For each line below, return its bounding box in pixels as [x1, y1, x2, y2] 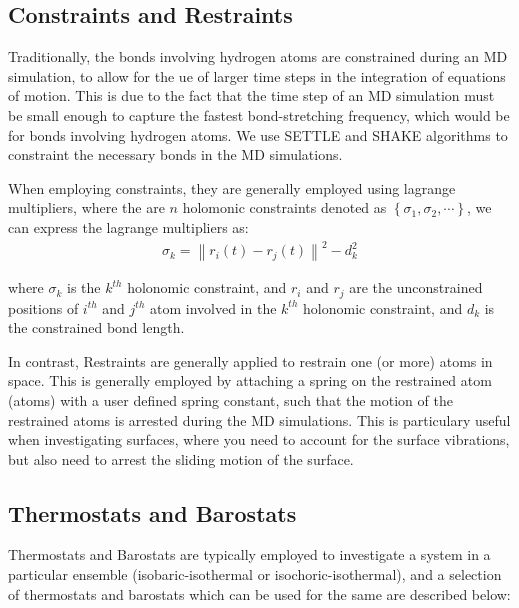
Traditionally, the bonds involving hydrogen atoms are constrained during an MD [8, 46, 508, 67]
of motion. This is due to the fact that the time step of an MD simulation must [8, 85, 495, 106]
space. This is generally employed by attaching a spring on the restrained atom [8, 370, 492, 391]
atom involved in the [150, 297, 277, 318]
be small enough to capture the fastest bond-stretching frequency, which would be [8, 104, 510, 125]
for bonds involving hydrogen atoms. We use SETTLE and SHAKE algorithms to [8, 124, 508, 145]
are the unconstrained [349, 277, 483, 298]
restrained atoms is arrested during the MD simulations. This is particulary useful [8, 409, 511, 430]
